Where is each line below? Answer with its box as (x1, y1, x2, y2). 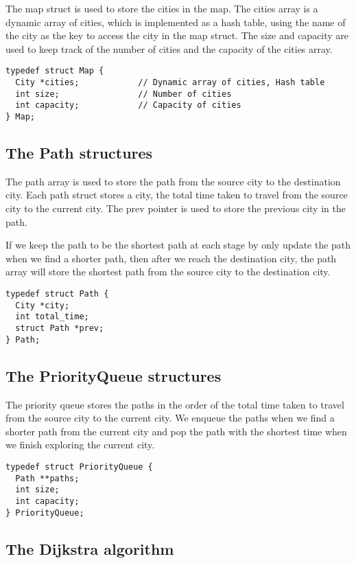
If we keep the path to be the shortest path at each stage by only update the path (5, 238, 351, 252)
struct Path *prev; (15, 323, 104, 333)
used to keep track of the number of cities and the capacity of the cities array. (5, 41, 333, 56)
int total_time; (15, 312, 89, 322)
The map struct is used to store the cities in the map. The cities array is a (5, 1, 318, 15)
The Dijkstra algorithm (5, 538, 174, 559)
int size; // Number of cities (15, 89, 232, 99)
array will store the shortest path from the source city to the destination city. (5, 264, 331, 279)
